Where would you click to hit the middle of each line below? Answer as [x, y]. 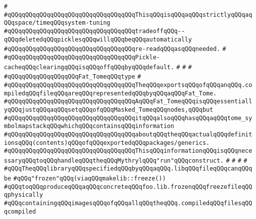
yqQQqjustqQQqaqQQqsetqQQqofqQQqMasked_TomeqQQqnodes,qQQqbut [109, 109]
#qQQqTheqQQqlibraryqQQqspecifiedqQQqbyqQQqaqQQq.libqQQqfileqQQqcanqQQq [128, 169]
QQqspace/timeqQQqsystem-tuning [57, 23]
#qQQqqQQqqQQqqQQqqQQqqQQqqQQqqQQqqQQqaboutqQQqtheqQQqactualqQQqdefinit [128, 134]
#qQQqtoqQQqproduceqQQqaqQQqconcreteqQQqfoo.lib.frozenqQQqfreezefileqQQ [128, 187]
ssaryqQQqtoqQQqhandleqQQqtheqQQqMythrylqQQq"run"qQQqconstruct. [114, 160]
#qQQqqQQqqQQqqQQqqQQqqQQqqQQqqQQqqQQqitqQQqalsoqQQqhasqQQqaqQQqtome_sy [128, 118]
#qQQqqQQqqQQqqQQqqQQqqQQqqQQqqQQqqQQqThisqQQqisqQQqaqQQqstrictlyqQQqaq [128, 15]
